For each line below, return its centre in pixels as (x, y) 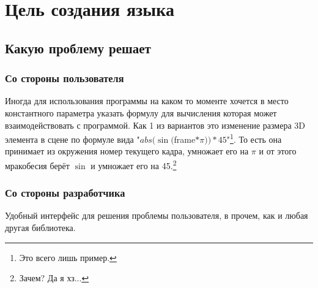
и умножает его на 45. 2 (134, 165)
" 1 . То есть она (254, 138)
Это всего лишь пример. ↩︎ (68, 257)
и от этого (278, 151)
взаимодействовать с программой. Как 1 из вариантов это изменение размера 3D (155, 125)
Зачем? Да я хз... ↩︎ (54, 278)
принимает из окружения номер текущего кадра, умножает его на (127, 151)
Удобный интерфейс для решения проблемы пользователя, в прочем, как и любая (157, 215)
